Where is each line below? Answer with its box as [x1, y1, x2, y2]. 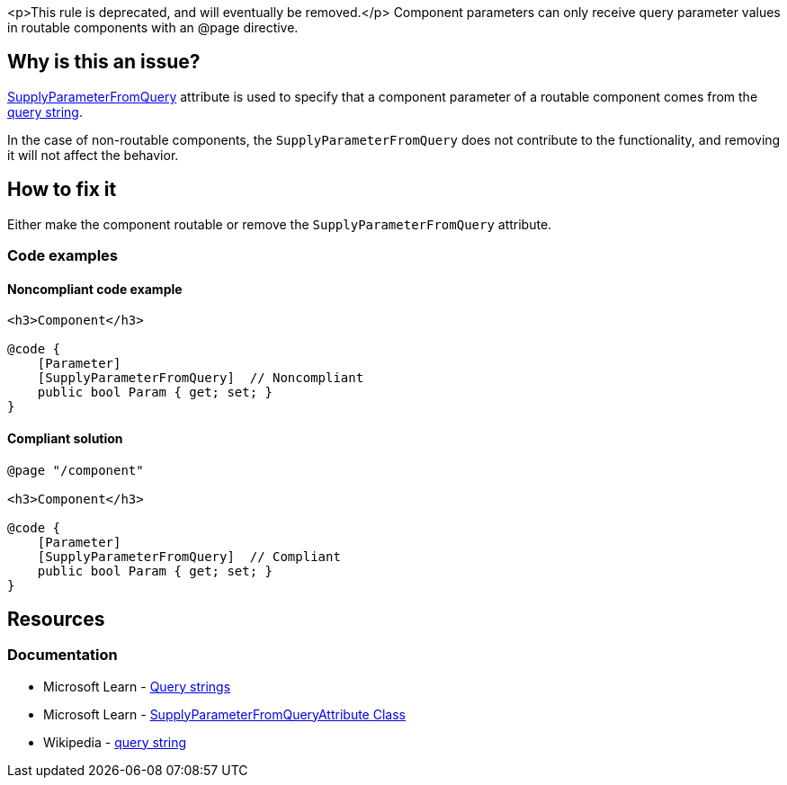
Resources [7, 607, 105, 630]
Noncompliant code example [7, 281, 183, 297]
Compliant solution [7, 430, 123, 446]
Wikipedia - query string [43, 734, 187, 750]
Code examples [7, 246, 119, 265]
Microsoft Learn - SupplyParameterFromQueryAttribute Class [43, 706, 406, 722]
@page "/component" [7, 462, 144, 477]
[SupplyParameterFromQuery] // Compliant [37, 549, 341, 564]
